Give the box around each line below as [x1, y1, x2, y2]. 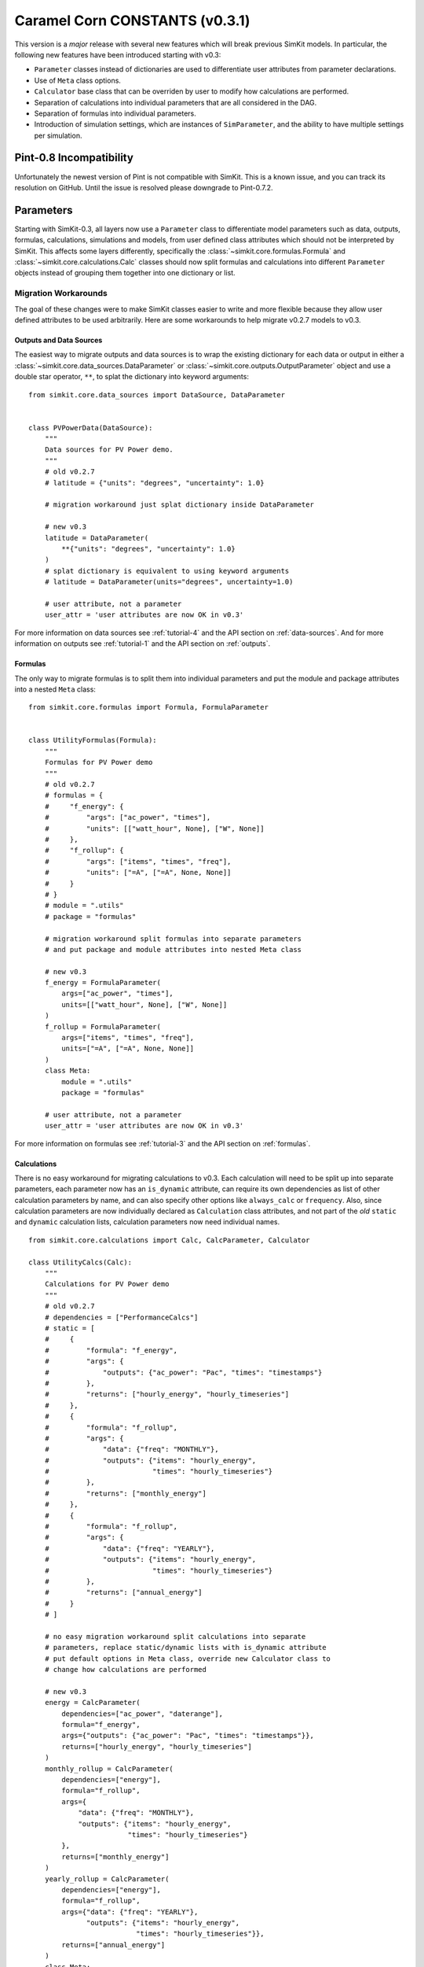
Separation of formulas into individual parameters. [34, 109, 196, 118]
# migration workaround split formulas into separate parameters [44, 934, 302, 943]
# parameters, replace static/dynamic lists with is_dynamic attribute [44, 1643, 327, 1652]
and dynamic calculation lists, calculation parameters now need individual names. [14, 1217, 280, 1227]
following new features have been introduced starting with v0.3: [14, 50, 221, 59]
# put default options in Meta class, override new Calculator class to [44, 1654, 331, 1663]
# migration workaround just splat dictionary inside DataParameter [44, 500, 314, 509]
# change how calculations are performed [44, 1665, 207, 1674]
